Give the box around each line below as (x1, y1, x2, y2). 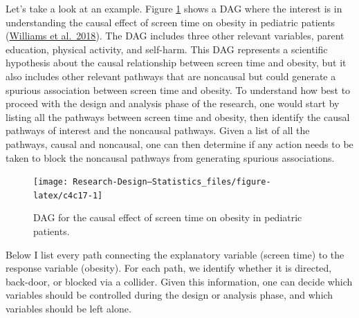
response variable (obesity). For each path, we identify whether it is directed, (6, 261, 332, 275)
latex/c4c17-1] (33, 190, 103, 200)
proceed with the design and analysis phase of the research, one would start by (6, 96, 340, 111)
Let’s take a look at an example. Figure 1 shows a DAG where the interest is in (6, 1, 342, 15)
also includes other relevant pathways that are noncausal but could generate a (6, 68, 336, 83)
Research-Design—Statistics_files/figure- (73, 177, 271, 187)
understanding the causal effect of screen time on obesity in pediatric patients (6, 15, 335, 29)
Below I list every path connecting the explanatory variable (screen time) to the (6, 247, 344, 261)
